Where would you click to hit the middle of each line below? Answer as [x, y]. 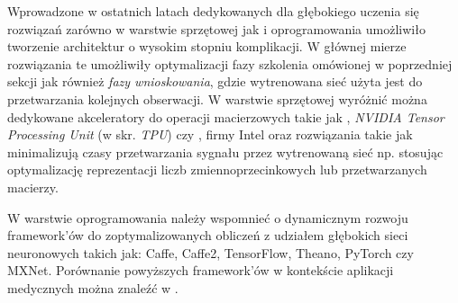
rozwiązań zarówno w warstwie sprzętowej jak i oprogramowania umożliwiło [216, 28]
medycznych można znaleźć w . [93, 287]
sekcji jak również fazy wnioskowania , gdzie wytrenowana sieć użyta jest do [215, 81]
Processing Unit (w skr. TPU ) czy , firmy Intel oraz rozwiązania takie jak [210, 134]
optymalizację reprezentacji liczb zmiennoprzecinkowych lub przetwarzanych [217, 169]
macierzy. [33, 187]
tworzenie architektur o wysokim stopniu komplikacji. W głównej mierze [207, 46]
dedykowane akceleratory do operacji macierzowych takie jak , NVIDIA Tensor [226, 116]
